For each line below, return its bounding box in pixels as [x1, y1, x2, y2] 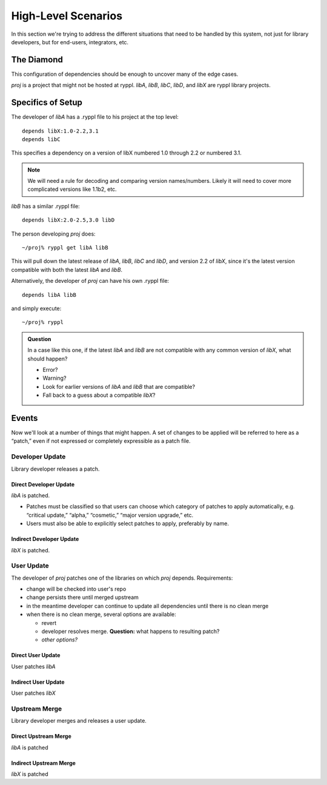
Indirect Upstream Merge [11, 759, 76, 766]
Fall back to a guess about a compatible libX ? [42, 391, 156, 399]
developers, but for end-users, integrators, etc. [11, 38, 129, 45]
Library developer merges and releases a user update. [11, 717, 147, 724]
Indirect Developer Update [11, 535, 79, 543]
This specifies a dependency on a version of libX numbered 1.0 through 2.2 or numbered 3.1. [11, 149, 242, 157]
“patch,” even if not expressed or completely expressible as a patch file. [11, 437, 191, 445]
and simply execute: [11, 305, 62, 312]
